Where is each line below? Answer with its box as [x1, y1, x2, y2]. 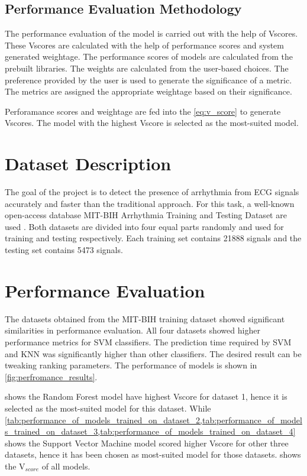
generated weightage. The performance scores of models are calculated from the [5, 50, 293, 63]
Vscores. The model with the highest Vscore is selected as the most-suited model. [5, 116, 299, 129]
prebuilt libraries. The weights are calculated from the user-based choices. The [5, 61, 289, 74]
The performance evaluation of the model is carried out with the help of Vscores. [5, 27, 298, 40]
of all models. [41, 459, 91, 472]
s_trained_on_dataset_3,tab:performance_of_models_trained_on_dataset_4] [5, 425, 296, 438]
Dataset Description [5, 151, 172, 176]
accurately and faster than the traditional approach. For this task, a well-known [5, 197, 295, 209]
